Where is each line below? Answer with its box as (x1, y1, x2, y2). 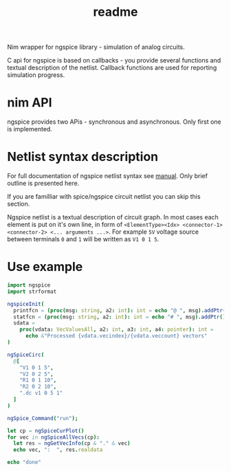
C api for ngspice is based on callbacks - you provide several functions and (7, 56, 221, 65)
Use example (7, 259, 83, 275)
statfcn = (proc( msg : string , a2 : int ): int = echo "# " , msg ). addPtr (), (13, 314, 229, 320)
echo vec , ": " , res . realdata (13, 446, 103, 454)
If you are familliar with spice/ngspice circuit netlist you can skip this (7, 193, 201, 201)
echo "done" (7, 459, 41, 466)
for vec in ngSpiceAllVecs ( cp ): (7, 434, 100, 441)
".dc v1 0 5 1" (19, 390, 63, 397)
